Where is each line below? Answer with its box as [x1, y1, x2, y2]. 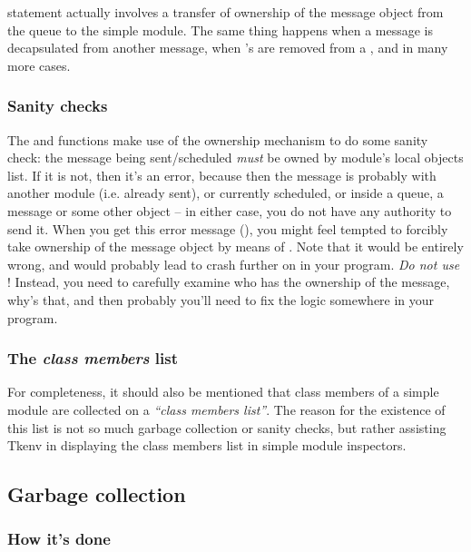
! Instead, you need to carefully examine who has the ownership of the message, [7, 272, 450, 291]
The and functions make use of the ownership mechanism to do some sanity [7, 130, 428, 149]
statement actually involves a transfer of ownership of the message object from [7, 3, 444, 21]
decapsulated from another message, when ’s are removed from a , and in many [7, 38, 448, 57]
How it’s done [7, 527, 111, 550]
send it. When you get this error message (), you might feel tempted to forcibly [7, 219, 448, 238]
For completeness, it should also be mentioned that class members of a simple [7, 382, 439, 401]
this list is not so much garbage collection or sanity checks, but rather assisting [7, 418, 446, 437]
